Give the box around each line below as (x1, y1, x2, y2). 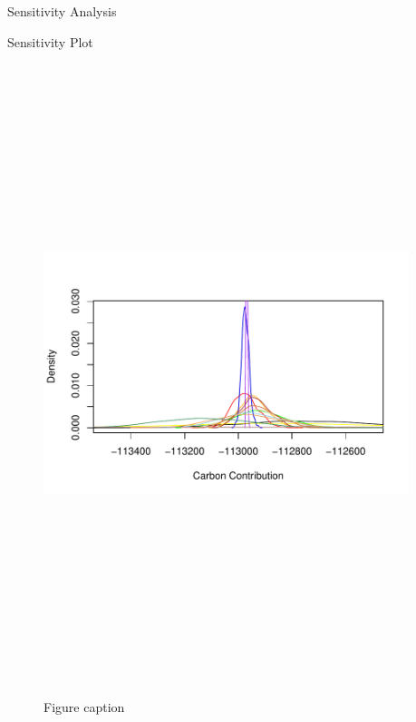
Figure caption (44, 697, 125, 717)
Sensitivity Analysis (7, 2, 117, 20)
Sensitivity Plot (7, 32, 93, 51)
